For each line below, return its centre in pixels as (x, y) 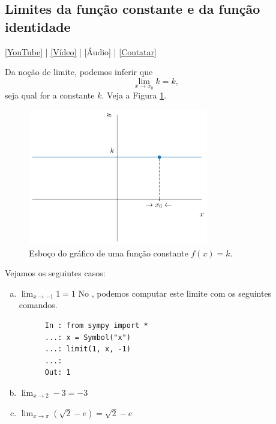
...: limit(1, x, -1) (88, 349)
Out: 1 (58, 373)
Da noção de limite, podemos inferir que (79, 72)
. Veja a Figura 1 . (134, 95)
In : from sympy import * (96, 325)
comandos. (38, 305)
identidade (38, 26)
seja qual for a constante (50, 95)
